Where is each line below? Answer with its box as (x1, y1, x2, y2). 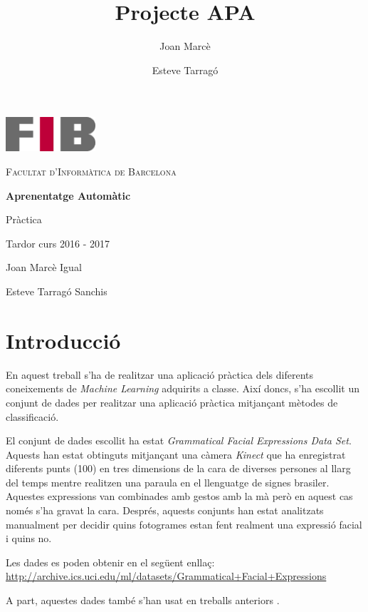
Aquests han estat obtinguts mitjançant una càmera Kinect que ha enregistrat (6, 447, 346, 461)
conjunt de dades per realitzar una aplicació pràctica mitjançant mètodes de (6, 394, 338, 409)
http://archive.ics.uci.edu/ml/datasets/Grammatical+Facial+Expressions (6, 568, 327, 583)
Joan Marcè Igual (6, 260, 82, 275)
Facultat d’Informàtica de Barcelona (6, 164, 177, 179)
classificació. (6, 409, 59, 424)
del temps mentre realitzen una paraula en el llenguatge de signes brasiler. (6, 474, 330, 489)
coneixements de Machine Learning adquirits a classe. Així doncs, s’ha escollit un (6, 381, 359, 396)
